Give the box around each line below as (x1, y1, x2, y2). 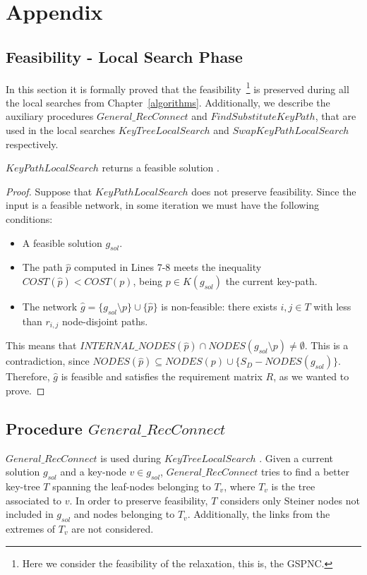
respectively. (6, 136, 59, 151)
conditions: (6, 211, 53, 226)
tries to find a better (260, 464, 349, 479)
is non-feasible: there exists (161, 298, 277, 313)
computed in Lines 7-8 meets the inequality (73, 260, 262, 274)
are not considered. (71, 521, 154, 535)
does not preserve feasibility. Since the (191, 183, 356, 198)
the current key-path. (225, 273, 318, 288)
